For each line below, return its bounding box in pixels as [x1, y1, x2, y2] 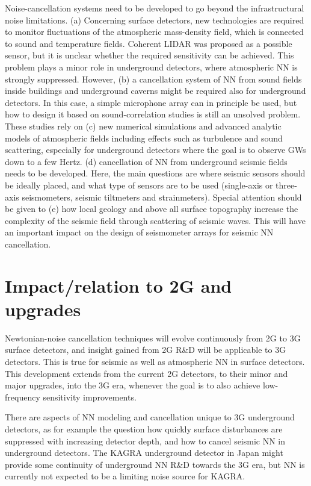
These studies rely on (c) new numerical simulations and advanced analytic [5, 119, 282, 132]
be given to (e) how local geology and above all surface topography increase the [5, 202, 298, 215]
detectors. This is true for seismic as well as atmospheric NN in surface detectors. [5, 355, 305, 367]
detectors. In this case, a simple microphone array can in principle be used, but [5, 96, 297, 108]
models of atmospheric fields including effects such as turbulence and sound [5, 131, 283, 144]
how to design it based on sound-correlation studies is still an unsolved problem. [5, 108, 301, 120]
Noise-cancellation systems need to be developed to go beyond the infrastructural [5, 2, 304, 14]
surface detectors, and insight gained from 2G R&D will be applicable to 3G [5, 343, 286, 356]
